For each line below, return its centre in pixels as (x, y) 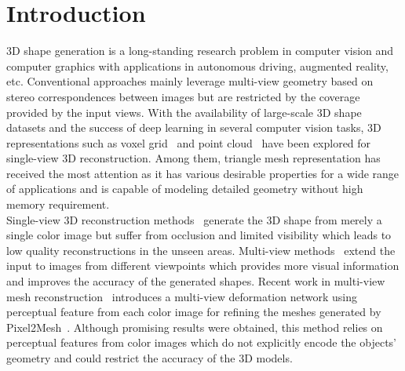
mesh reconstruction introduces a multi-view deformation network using (182, 296)
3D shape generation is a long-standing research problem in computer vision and (200, 51)
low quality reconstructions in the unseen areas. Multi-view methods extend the (201, 250)
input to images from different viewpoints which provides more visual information (203, 266)
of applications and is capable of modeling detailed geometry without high (185, 189)
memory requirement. (58, 204)
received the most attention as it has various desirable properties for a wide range (203, 173)
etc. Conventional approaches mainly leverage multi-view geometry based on (190, 81)
